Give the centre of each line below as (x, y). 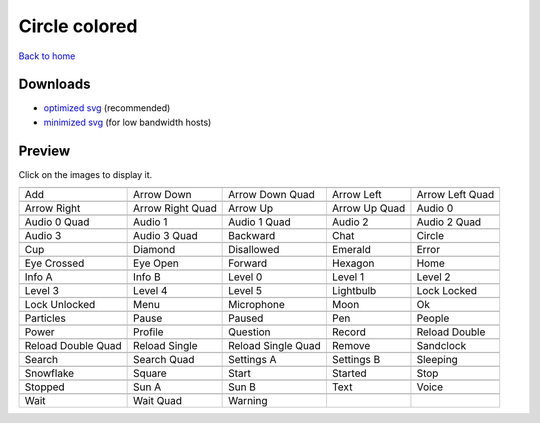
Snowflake (49, 373)
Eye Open (156, 263)
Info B (147, 277)
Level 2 (433, 277)
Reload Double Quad (73, 346)
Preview (44, 150)
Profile (148, 332)
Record (349, 332)
